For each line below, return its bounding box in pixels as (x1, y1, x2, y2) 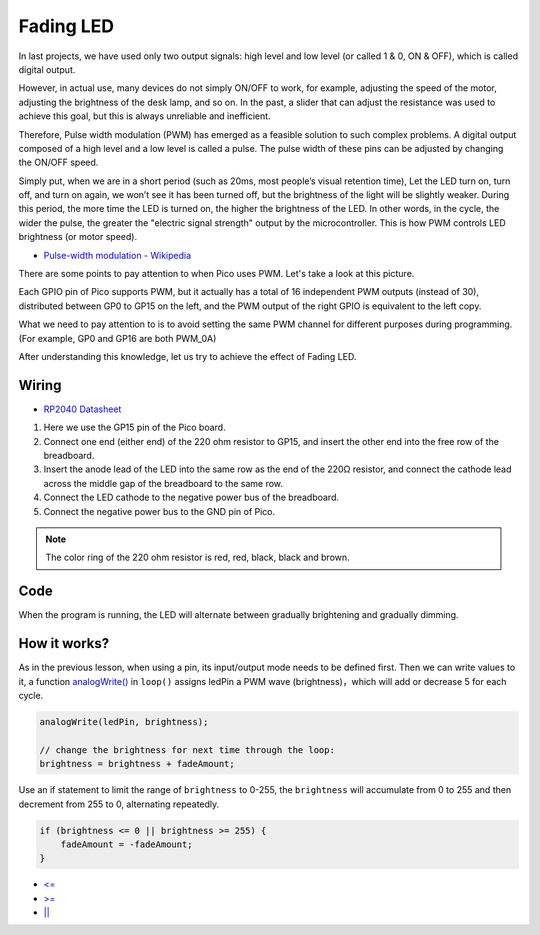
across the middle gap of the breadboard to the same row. (43, 477, 284, 489)
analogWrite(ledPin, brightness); (39, 716, 209, 727)
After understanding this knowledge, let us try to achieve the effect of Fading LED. (18, 350, 357, 362)
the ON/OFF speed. (18, 156, 99, 169)
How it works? (18, 635, 110, 652)
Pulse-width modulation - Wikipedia (43, 249, 192, 261)
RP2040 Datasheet (43, 403, 122, 415)
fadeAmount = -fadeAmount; (60, 838, 194, 850)
